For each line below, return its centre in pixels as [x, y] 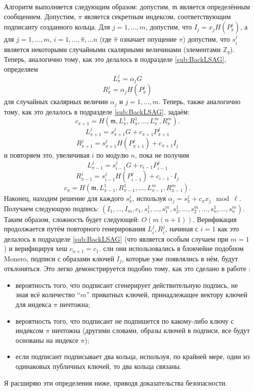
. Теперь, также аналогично [200, 101]
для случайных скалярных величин [56, 101]
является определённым [215, 6]
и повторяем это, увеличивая [47, 155]
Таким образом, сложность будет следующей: [72, 219]
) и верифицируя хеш [36, 248]
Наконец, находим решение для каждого [64, 198]
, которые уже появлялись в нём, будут [180, 258]
